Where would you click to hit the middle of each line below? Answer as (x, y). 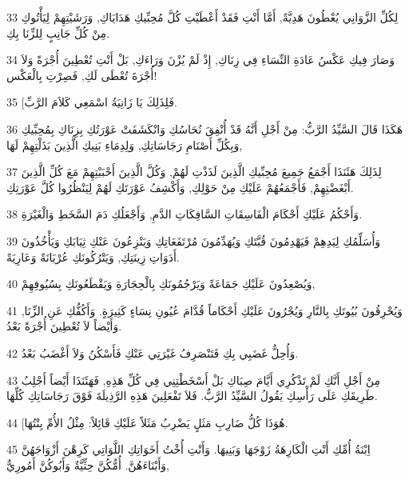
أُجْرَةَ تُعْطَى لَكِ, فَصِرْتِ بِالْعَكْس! (82, 75)
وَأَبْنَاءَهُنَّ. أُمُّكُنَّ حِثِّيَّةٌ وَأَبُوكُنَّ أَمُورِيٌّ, (88, 464)
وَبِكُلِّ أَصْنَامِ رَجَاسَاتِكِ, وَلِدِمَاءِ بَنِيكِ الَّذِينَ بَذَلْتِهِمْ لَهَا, (125, 144)
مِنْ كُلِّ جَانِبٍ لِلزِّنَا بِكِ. (58, 32)
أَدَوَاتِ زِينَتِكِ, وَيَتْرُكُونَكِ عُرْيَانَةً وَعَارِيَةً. (93, 256)
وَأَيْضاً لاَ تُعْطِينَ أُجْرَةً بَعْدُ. (64, 326)
